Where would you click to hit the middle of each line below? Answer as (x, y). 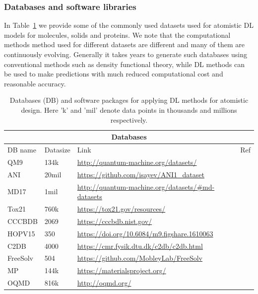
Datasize (57, 149)
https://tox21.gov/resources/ (121, 208)
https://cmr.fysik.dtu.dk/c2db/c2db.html (140, 246)
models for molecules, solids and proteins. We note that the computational (117, 35)
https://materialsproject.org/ (122, 270)
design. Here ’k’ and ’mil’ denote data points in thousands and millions (129, 110)
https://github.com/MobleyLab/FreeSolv (140, 258)
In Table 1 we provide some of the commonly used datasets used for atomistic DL (129, 25)
